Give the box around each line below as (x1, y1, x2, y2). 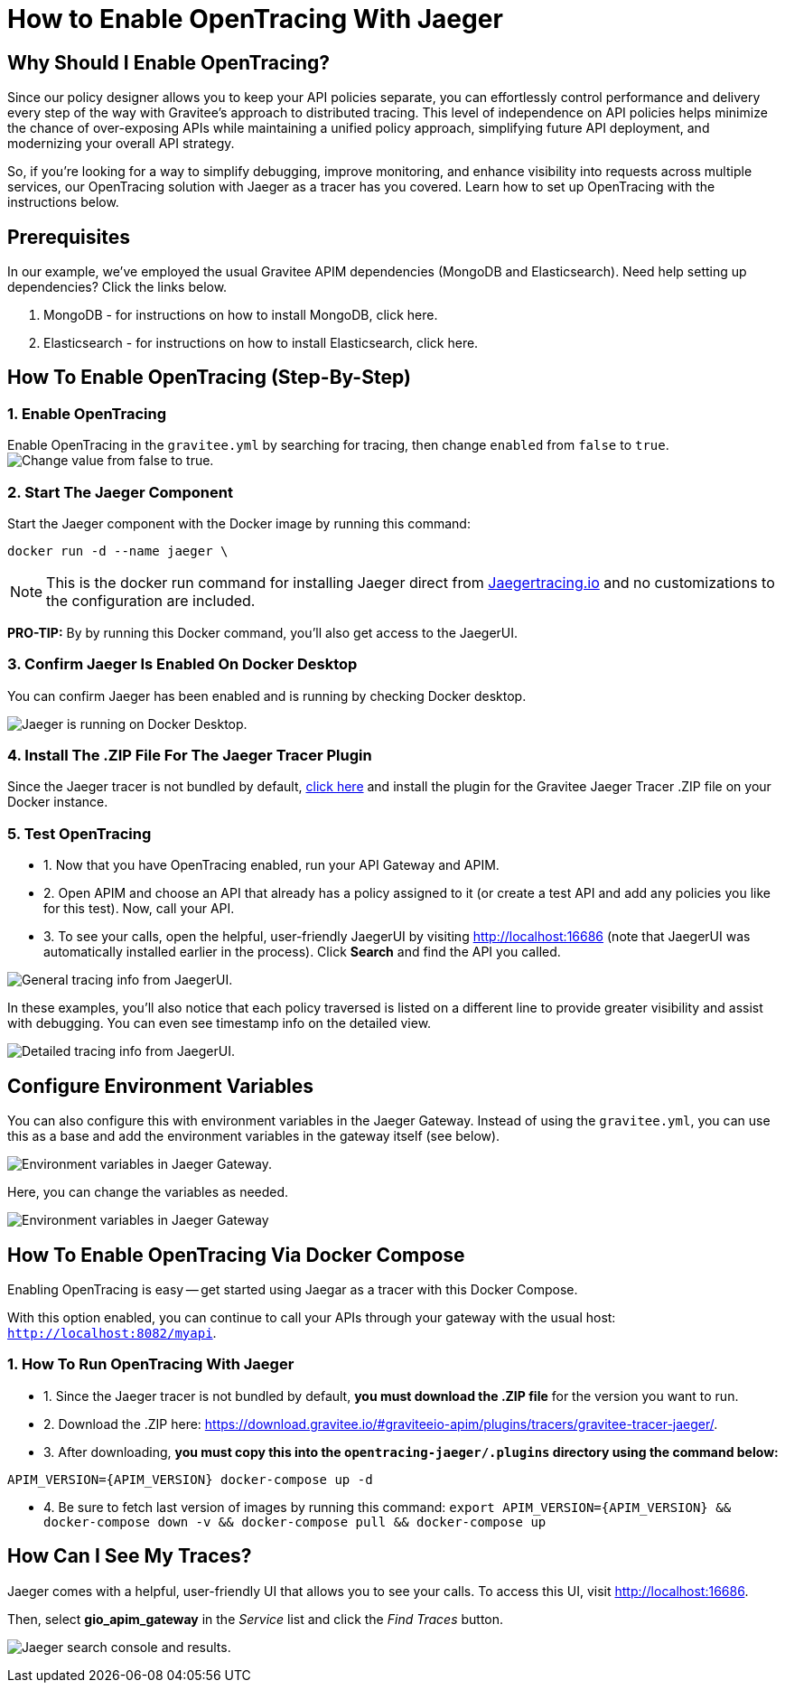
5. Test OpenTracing (7, 824, 152, 843)
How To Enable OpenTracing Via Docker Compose (7, 1243, 465, 1266)
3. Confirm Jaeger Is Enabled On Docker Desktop (7, 655, 358, 674)
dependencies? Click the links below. (7, 279, 228, 295)
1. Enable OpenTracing (7, 404, 167, 423)
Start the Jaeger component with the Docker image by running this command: (7, 515, 471, 531)
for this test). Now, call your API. (43, 901, 235, 917)
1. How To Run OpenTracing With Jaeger (7, 1355, 294, 1374)
